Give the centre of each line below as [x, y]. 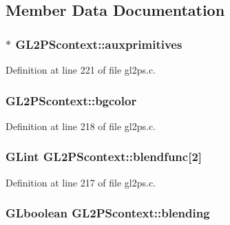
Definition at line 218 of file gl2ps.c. [81, 126]
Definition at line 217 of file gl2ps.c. [81, 182]
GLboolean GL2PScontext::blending [108, 213]
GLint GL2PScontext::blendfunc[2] [104, 157]
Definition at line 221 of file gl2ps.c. [81, 69]
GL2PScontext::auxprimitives [99, 44]
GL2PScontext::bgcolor [71, 100]
